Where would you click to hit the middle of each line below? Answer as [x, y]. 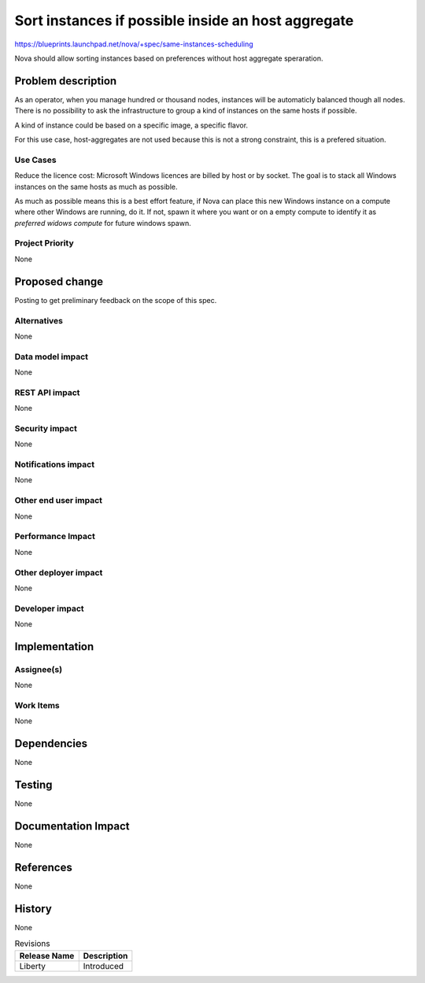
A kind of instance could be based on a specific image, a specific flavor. [131, 125]
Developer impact [49, 608]
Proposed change [59, 281]
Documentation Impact [72, 826]
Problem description [66, 81]
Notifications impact [54, 464]
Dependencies [51, 744]
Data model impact [52, 357]
